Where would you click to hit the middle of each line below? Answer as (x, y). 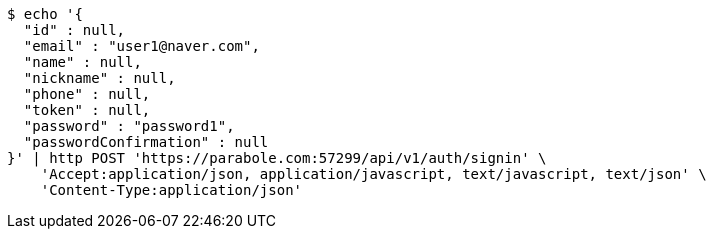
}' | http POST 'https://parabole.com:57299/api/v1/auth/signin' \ (277, 158)
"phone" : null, (87, 94)
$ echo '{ (45, 14)
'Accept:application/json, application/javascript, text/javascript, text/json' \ (373, 174)
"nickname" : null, (99, 78)
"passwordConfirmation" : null (146, 142)
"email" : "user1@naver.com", (141, 46)
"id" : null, (74, 30)
